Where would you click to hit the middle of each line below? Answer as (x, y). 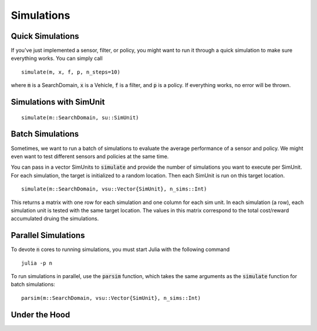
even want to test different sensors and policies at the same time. (90, 156)
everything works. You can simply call (57, 58)
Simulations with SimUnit (58, 102)
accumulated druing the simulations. (55, 219)
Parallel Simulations (48, 235)
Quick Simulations (45, 36)
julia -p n (37, 263)
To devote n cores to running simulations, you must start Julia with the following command (120, 249)
